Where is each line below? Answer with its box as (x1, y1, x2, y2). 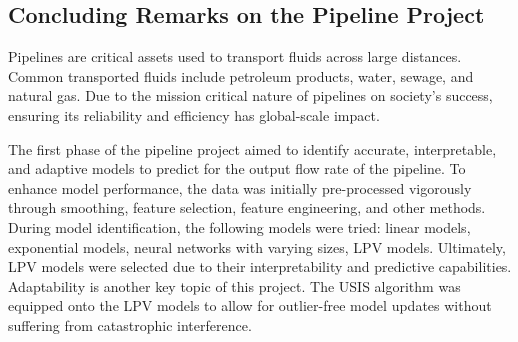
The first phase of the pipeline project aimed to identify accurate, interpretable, (8, 138, 497, 159)
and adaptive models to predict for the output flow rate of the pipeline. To (8, 158, 466, 179)
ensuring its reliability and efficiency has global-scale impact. (8, 104, 380, 125)
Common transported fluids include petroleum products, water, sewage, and (8, 65, 474, 86)
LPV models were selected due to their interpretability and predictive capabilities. (8, 256, 512, 277)
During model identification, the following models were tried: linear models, (8, 216, 471, 237)
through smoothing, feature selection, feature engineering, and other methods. (8, 197, 486, 218)
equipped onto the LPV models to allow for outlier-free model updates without (8, 295, 492, 316)
